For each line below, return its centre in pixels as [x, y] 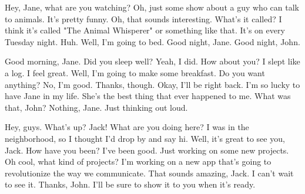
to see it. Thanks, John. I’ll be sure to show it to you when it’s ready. [130, 184]
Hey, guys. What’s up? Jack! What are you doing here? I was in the [127, 127]
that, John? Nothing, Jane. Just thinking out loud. [96, 107]
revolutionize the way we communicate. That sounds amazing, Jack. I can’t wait [149, 173]
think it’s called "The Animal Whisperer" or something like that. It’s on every [145, 30]
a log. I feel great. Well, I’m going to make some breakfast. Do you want [135, 72]
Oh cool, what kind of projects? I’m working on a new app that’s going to [138, 161]
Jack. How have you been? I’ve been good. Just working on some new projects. [147, 150]
